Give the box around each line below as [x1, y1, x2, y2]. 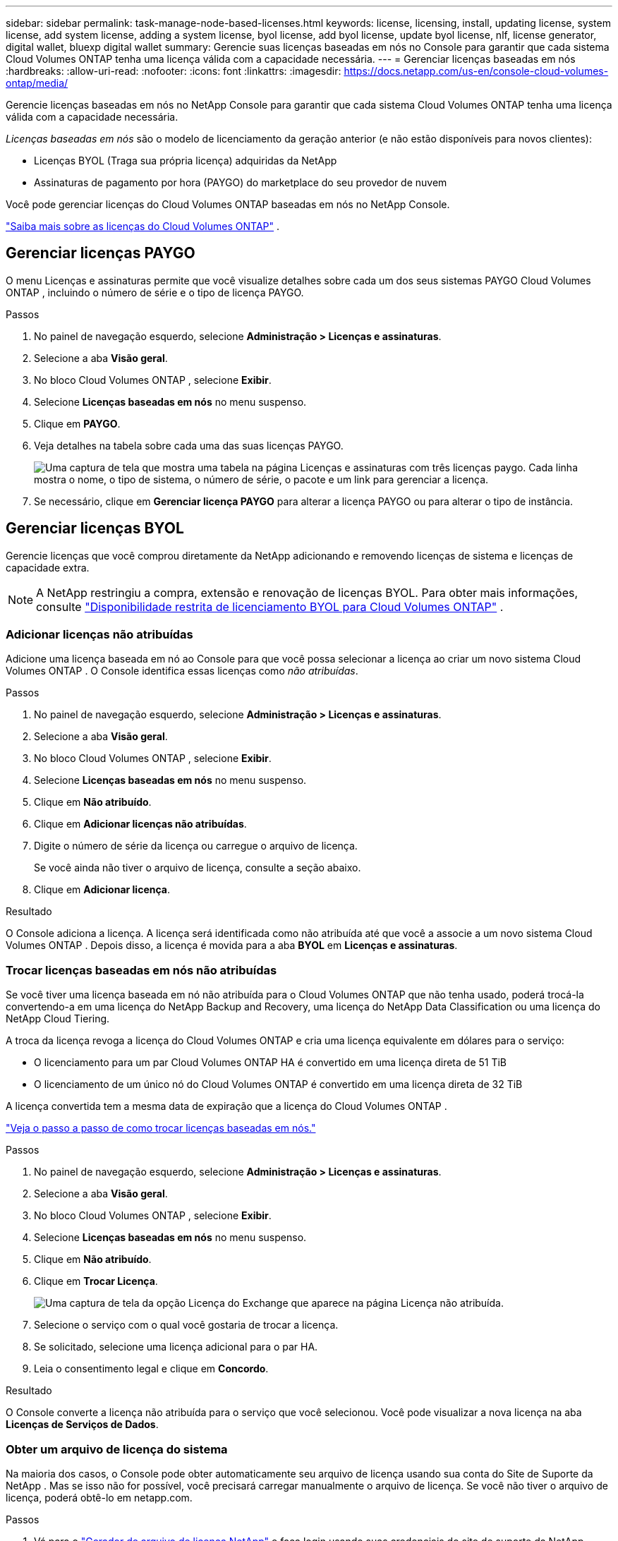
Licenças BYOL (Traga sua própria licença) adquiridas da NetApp [34, 155, 337, 167]
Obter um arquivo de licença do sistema [6, 1442, 228, 1456]
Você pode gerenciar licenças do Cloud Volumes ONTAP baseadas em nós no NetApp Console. [6, 198, 450, 210]
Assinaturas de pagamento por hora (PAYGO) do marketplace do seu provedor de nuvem [34, 176, 447, 188]
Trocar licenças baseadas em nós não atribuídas [6, 962, 277, 977]
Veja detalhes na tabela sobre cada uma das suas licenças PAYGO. [34, 439, 344, 452]
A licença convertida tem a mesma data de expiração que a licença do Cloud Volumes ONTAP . [6, 1100, 447, 1113]
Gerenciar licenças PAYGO [6, 244, 195, 262]
